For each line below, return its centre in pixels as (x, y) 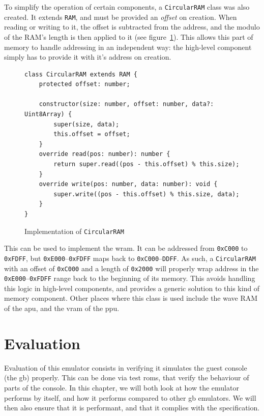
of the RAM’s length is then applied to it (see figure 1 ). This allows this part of (129, 36)
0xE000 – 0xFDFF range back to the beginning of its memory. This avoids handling (130, 278)
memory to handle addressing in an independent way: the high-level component (128, 47)
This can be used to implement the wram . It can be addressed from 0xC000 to (126, 248)
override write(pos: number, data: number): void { (128, 184)
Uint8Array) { (48, 114)
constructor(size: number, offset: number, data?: (126, 104)
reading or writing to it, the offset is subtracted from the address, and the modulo (132, 27)
